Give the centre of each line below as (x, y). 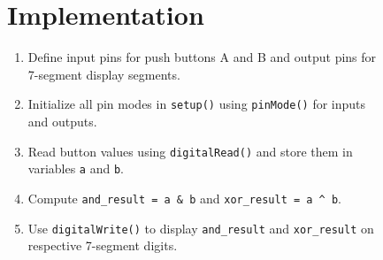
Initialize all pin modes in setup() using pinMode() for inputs (197, 104)
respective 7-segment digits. (103, 245)
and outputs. (62, 121)
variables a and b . (76, 168)
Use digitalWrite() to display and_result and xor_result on (201, 228)
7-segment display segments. (104, 74)
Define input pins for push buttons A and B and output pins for (202, 57)
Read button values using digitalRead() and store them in (190, 151)
